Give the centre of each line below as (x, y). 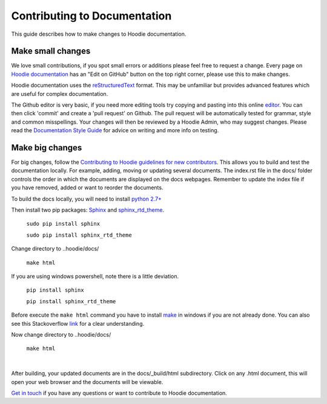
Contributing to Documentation (91, 16)
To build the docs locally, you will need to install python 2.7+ (86, 199)
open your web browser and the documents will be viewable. (87, 382)
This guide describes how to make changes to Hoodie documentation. (99, 34)
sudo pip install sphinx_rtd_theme (79, 235)
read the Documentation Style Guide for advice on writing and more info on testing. (115, 130)
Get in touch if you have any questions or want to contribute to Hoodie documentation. (119, 393)
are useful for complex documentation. (60, 93)
